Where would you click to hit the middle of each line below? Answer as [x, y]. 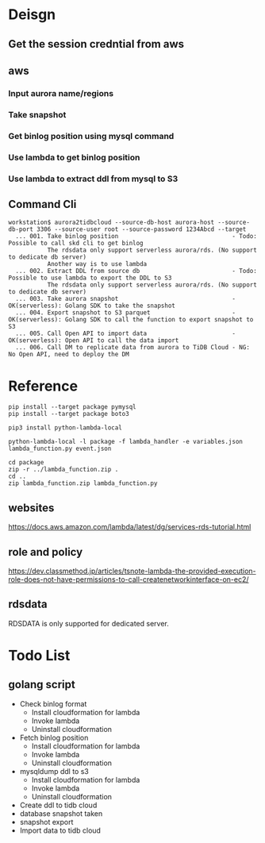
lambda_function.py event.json [60, 449]
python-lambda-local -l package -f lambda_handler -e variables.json [126, 442]
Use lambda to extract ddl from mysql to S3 [93, 179]
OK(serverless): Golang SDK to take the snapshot [92, 306]
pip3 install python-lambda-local [65, 428]
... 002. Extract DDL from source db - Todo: [136, 271]
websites [31, 508]
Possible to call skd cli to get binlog [76, 244]
